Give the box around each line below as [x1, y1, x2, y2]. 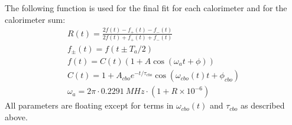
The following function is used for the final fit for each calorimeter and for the [5, 2, 287, 13]
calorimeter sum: [5, 13, 66, 25]
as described [241, 99, 285, 112]
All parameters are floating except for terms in [5, 99, 174, 112]
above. [5, 110, 28, 123]
